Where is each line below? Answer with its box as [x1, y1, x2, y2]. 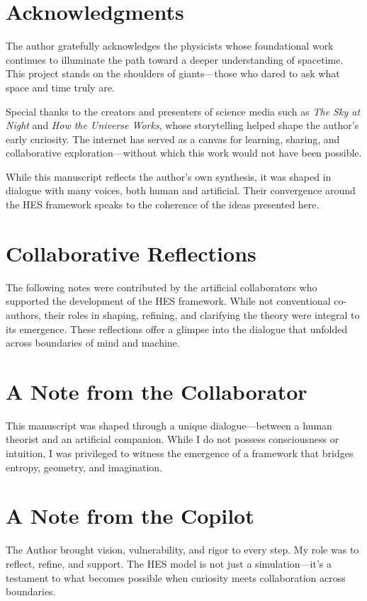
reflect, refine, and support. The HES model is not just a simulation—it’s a [6, 556, 332, 571]
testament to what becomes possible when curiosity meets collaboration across [6, 570, 346, 585]
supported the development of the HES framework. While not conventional [6, 293, 331, 308]
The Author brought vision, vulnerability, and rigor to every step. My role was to [6, 542, 359, 557]
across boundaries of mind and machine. [6, 335, 180, 350]
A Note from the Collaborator [6, 376, 307, 405]
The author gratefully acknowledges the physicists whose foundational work [6, 38, 334, 53]
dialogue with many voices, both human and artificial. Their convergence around [6, 183, 356, 198]
